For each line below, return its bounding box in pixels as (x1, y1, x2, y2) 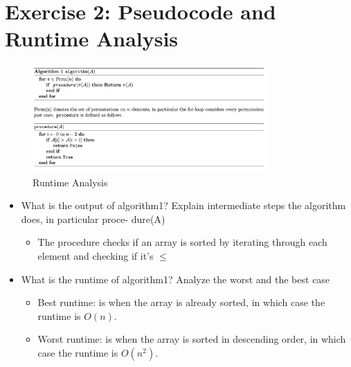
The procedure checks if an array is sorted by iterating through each (37, 235, 327, 249)
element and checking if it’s (37, 249, 154, 263)
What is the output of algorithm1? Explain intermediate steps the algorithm (21, 198, 346, 213)
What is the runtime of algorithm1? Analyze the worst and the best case (21, 271, 330, 286)
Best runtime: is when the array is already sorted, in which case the (37, 295, 325, 310)
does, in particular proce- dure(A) (21, 211, 165, 226)
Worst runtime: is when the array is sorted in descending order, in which (37, 332, 346, 346)
